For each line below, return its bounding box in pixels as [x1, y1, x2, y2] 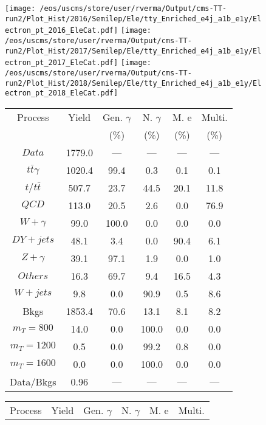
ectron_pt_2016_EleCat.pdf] [5, 26, 118, 35]
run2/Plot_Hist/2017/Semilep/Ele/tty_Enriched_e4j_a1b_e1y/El [5, 46, 262, 55]
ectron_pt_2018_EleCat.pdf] [5, 89, 118, 98]
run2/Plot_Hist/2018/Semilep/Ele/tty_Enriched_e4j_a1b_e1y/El [5, 78, 262, 88]
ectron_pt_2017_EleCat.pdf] [5, 58, 118, 67]
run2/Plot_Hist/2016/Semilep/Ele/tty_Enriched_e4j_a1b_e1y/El [5, 14, 262, 23]
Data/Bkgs [10, 374, 56, 389]
